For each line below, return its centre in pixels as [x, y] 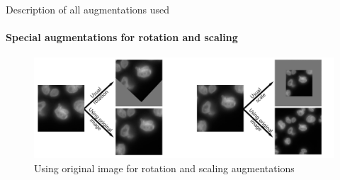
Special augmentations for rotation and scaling [122, 37]
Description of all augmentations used [88, 9]
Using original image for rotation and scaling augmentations [164, 168]
